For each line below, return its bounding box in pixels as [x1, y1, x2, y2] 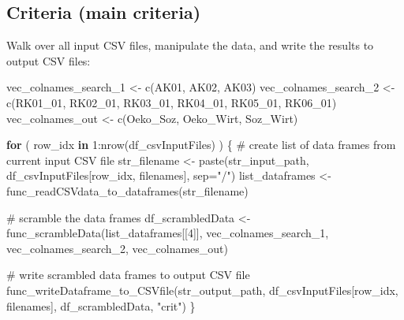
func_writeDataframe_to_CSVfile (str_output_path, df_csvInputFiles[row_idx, [6, 281, 398, 298]
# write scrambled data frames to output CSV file [6, 266, 250, 283]
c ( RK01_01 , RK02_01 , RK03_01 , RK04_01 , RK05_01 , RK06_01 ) [6, 94, 337, 110]
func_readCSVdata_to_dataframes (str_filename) [6, 182, 249, 199]
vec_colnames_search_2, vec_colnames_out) [6, 240, 228, 256]
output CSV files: [6, 52, 91, 69]
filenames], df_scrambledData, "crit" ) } [6, 297, 196, 314]
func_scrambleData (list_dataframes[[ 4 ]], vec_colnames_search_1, [6, 225, 329, 241]
